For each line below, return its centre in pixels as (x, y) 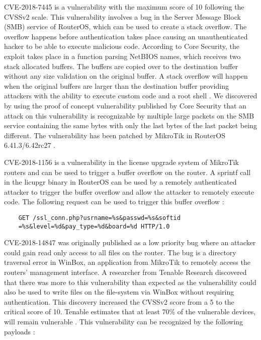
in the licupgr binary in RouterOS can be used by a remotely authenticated (120, 182)
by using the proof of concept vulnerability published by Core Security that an (125, 105)
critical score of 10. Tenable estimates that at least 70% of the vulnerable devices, (130, 311)
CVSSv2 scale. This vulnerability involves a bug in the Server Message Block (122, 16)
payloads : (20, 331)
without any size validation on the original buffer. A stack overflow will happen (126, 76)
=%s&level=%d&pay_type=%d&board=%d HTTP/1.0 (94, 226)
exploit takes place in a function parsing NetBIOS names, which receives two (122, 56)
